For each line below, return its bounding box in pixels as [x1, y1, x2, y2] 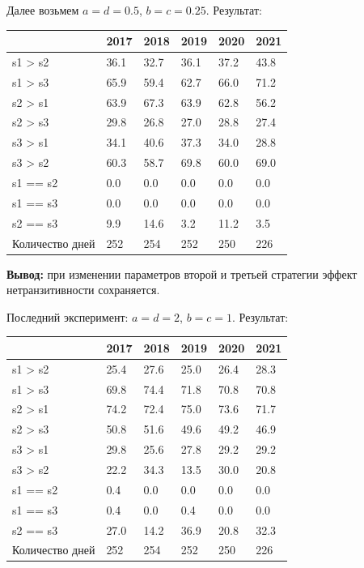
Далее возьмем [6, 2, 79, 18]
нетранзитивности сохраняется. [6, 281, 160, 298]
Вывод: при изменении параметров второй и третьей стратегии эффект [6, 265, 358, 282]
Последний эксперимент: [6, 308, 129, 325]
